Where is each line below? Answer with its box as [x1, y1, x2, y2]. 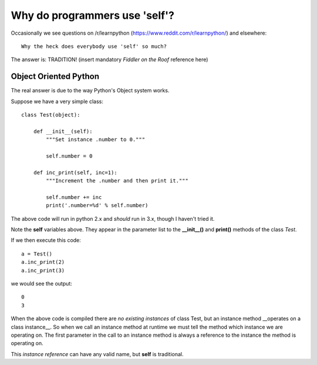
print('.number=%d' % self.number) [46, 202, 149, 209]
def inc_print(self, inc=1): [33, 169, 117, 176]
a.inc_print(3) [21, 267, 65, 274]
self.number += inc [46, 194, 102, 200]
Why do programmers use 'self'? [11, 9, 174, 22]
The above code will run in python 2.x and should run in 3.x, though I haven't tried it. [11, 215, 215, 222]
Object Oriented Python [11, 71, 100, 82]
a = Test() [21, 250, 53, 257]
